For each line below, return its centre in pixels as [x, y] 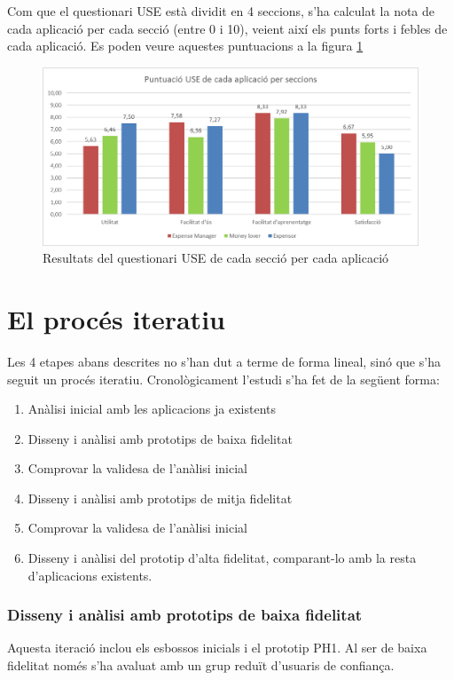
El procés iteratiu [116, 318]
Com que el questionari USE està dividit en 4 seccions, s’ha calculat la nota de [221, 11]
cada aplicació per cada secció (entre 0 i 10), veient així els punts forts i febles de [227, 28]
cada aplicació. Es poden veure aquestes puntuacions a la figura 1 [185, 46]
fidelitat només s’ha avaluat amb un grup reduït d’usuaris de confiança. [201, 665]
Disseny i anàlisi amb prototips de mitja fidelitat [160, 498]
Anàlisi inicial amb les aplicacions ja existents [152, 409]
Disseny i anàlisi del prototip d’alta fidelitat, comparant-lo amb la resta [222, 558]
